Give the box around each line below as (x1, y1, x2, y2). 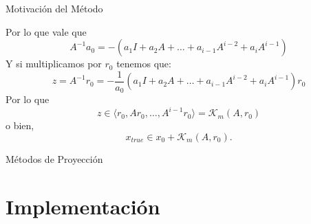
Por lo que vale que (6, 24, 87, 38)
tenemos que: (116, 56, 171, 71)
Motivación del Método (6, 1, 103, 15)
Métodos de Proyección (6, 151, 103, 166)
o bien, (6, 118, 34, 133)
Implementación (6, 192, 160, 220)
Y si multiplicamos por (6, 56, 102, 71)
